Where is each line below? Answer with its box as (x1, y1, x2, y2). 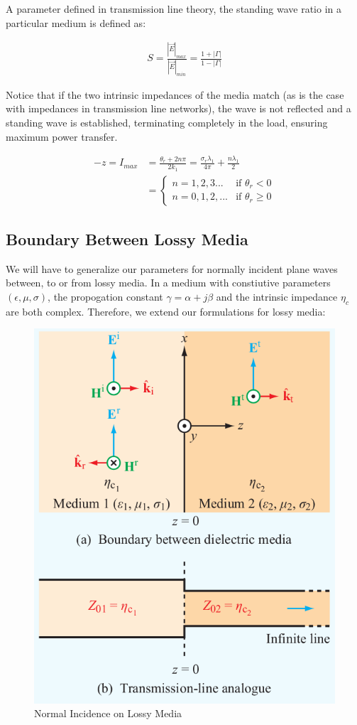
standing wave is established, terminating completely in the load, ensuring (6, 114, 328, 129)
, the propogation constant (48, 289, 163, 304)
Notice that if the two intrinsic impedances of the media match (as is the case (6, 87, 344, 102)
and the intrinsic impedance (216, 289, 338, 304)
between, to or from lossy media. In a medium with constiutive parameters (6, 275, 331, 290)
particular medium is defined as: (6, 15, 146, 30)
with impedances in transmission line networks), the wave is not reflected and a (6, 101, 351, 116)
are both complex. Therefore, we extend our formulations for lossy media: (6, 304, 326, 318)
